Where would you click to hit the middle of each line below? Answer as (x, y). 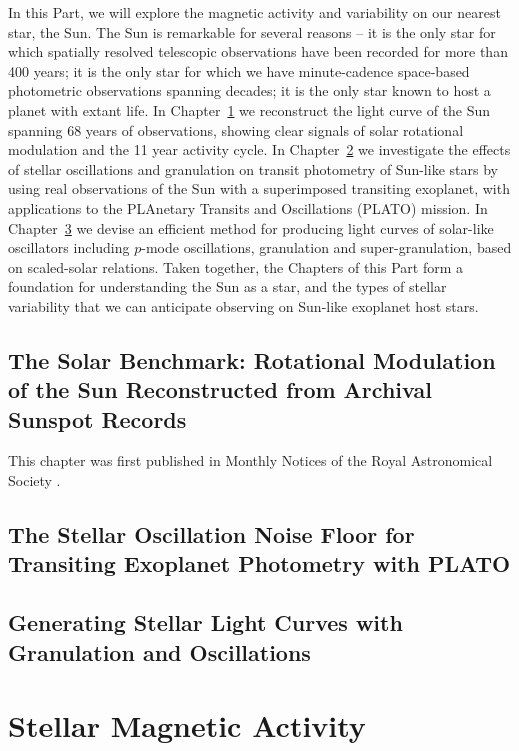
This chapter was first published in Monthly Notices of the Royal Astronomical (250, 460)
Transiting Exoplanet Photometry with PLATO (259, 563)
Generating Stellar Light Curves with (205, 622)
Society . (34, 480)
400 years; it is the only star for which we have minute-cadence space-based (239, 70)
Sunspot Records (97, 418)
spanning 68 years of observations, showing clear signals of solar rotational (236, 129)
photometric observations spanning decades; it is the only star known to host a (249, 90)
